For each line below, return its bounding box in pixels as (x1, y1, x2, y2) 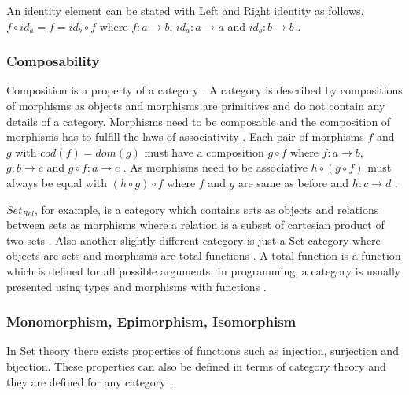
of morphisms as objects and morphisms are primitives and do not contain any (6, 98, 385, 113)
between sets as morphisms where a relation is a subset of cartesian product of (6, 216, 385, 233)
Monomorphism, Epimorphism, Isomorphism (6, 312, 297, 331)
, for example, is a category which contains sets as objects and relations (34, 201, 379, 217)
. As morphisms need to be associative (123, 159, 308, 175)
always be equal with (6, 174, 108, 190)
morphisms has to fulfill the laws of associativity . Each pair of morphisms (6, 128, 364, 145)
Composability (6, 51, 100, 71)
